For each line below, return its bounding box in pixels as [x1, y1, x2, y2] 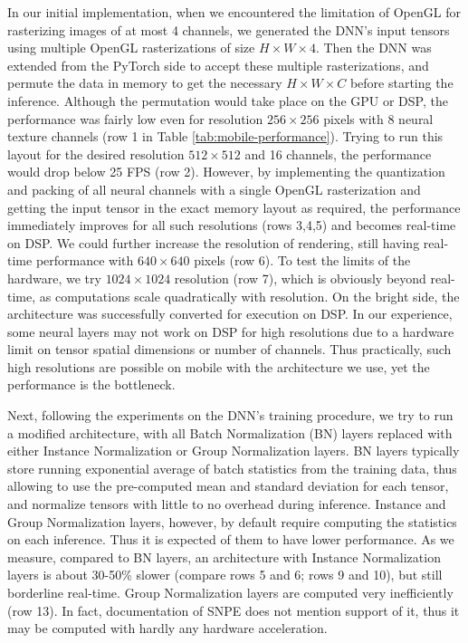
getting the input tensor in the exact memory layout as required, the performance [7, 197, 461, 216]
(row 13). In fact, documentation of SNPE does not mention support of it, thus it [7, 600, 460, 619]
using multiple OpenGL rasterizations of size [7, 38, 255, 57]
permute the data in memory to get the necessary [7, 73, 282, 92]
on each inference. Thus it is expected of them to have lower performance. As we [7, 530, 454, 549]
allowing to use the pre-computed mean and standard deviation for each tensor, [7, 476, 449, 495]
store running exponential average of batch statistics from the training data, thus [7, 458, 457, 477]
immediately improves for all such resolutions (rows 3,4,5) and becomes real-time [7, 216, 456, 235]
